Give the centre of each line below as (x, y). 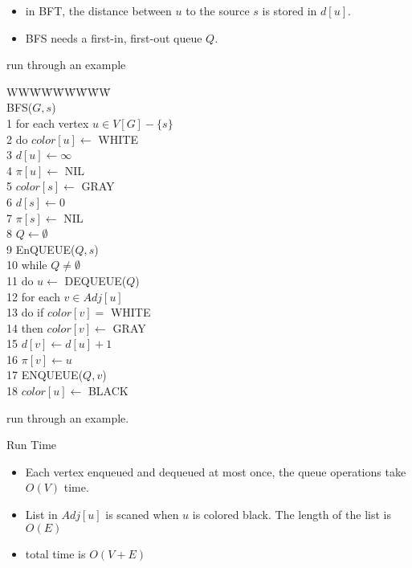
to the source (218, 10)
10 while (27, 265)
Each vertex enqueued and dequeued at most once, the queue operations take (216, 471)
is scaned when (142, 515)
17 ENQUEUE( (45, 375)
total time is (55, 553)
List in (41, 515)
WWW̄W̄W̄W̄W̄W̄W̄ (59, 91)
